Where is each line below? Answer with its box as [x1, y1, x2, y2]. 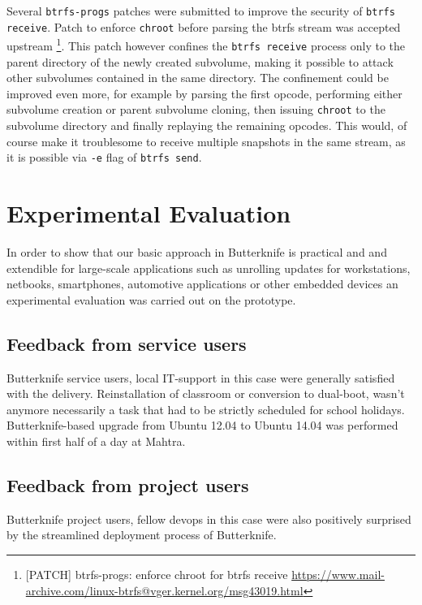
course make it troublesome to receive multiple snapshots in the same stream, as [6, 132, 406, 149]
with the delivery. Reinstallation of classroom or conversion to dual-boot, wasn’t [6, 385, 405, 402]
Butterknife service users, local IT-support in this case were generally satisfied [6, 369, 395, 386]
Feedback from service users [6, 331, 247, 356]
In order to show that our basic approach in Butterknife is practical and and [6, 244, 387, 261]
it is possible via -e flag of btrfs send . [6, 149, 202, 166]
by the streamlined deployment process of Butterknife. [6, 526, 277, 543]
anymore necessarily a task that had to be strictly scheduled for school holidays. [6, 400, 405, 417]
